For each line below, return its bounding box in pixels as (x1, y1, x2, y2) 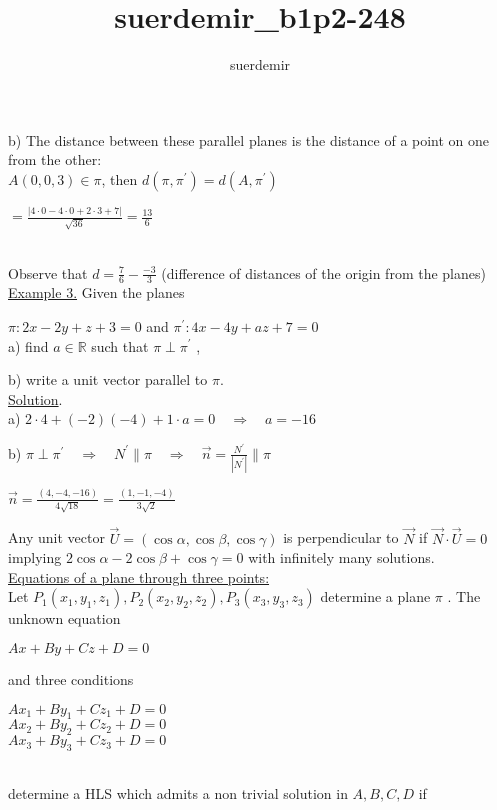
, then (101, 168, 138, 189)
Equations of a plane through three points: (8, 566, 270, 587)
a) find (8, 335, 49, 356)
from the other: (8, 149, 102, 170)
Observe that (8, 262, 88, 283)
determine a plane (320, 586, 431, 607)
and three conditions (8, 668, 134, 689)
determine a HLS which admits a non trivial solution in (8, 783, 348, 804)
